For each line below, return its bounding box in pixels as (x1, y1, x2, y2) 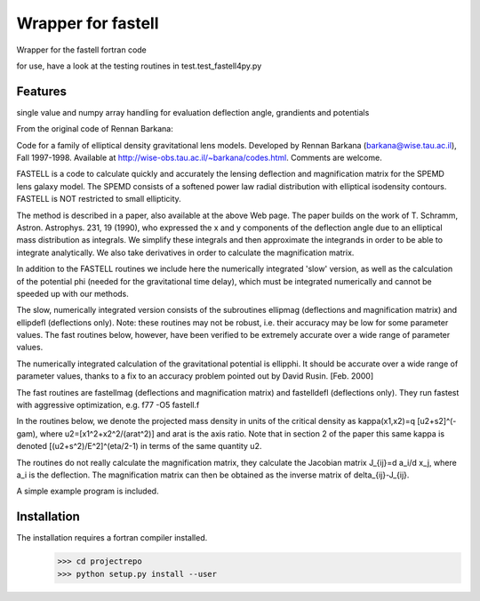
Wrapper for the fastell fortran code (16, 44, 147, 55)
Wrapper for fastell (16, 13, 159, 33)
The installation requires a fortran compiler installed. (16, 533, 208, 543)
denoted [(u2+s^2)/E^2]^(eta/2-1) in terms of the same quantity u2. (16, 441, 262, 452)
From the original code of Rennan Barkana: (16, 124, 173, 134)
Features (16, 84, 67, 99)
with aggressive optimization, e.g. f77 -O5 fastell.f (16, 400, 200, 411)
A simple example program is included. (16, 485, 159, 497)
